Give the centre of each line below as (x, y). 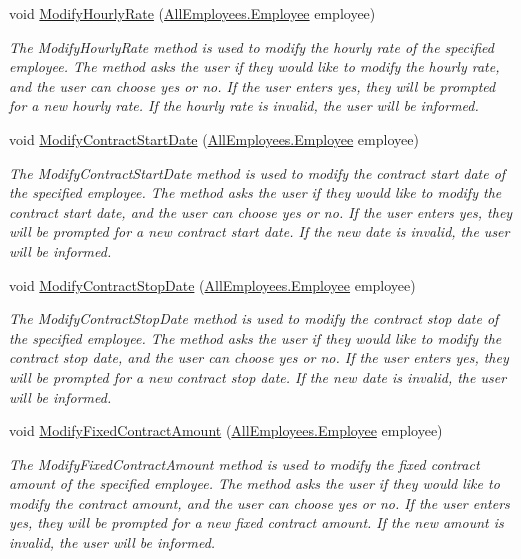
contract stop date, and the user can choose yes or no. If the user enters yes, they (259, 357)
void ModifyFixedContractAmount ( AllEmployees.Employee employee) (226, 430)
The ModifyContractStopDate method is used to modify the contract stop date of (254, 318)
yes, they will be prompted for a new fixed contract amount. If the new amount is (256, 522)
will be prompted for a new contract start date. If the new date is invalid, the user (259, 231)
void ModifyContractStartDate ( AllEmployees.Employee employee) (214, 138)
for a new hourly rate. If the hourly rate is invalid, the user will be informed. (244, 105)
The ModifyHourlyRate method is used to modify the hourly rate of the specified (251, 46)
